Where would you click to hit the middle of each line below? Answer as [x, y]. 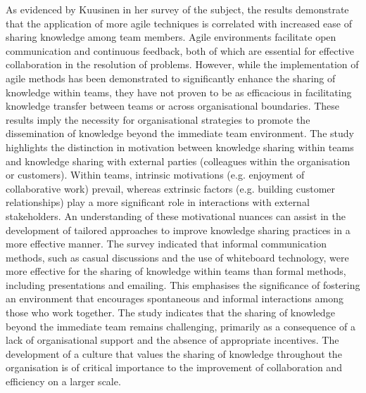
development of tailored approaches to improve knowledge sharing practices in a [178, 230]
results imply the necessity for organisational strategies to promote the [158, 119]
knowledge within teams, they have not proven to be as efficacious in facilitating [179, 92]
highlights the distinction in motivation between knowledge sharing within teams [180, 147]
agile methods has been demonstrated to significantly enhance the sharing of [171, 78]
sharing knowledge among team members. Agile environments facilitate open [171, 37]
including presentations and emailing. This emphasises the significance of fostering [183, 284]
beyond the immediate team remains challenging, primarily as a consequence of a [181, 326]
